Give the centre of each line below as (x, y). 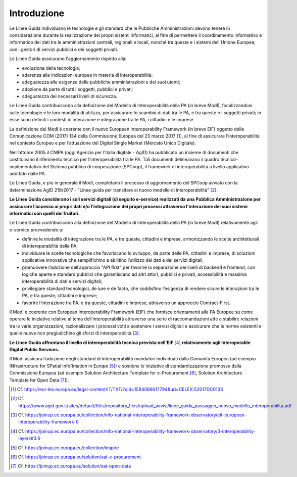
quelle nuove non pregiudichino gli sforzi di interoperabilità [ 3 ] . (75, 333)
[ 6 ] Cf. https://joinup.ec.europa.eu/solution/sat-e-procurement (76, 457)
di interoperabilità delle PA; (50, 246)
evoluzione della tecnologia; (51, 68)
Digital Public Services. (34, 349)
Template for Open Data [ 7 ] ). (39, 380)
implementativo (25, 166)
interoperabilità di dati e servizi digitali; (62, 281)
